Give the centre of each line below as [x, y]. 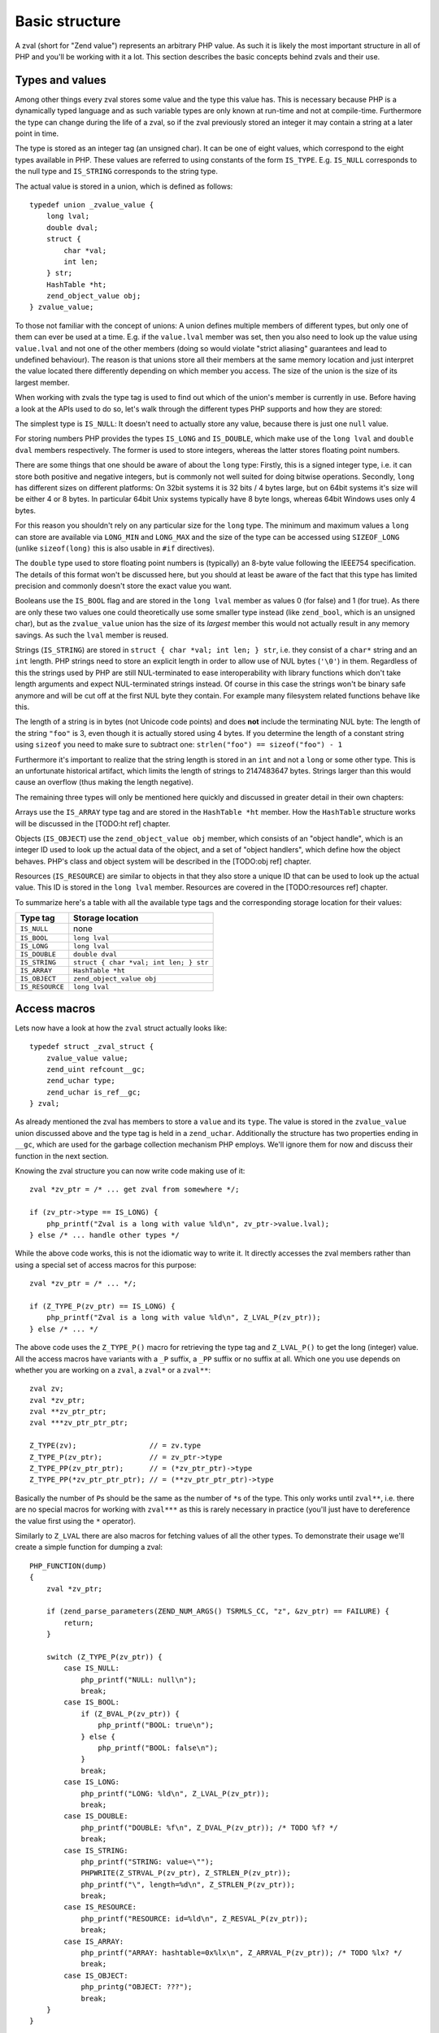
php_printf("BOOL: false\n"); [158, 1748]
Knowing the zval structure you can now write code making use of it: [130, 1171]
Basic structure [68, 21]
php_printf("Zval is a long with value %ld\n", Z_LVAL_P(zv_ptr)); [183, 1318]
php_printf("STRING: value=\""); [148, 1861]
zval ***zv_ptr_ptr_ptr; [79, 1423]
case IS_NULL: [92, 1668]
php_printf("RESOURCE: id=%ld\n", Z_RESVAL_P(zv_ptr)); [194, 1918]
